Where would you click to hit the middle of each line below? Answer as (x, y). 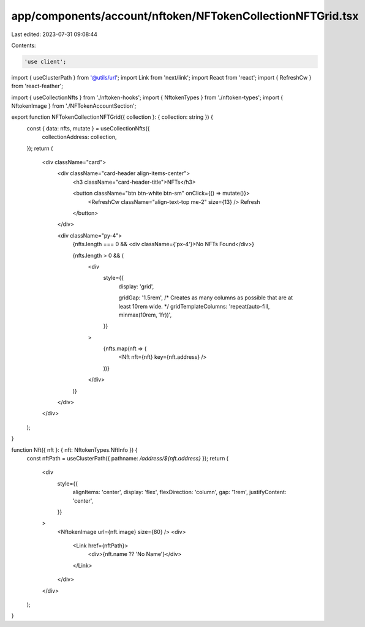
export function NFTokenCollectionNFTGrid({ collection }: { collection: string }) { (112, 117)
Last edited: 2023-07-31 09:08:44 (55, 34)
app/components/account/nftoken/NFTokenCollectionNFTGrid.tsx (185, 16)
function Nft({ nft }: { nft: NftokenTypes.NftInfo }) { (74, 449)
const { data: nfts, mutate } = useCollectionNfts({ (88, 128)
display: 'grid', (136, 286)
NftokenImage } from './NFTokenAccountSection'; (74, 106)
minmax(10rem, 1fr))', (145, 315)
